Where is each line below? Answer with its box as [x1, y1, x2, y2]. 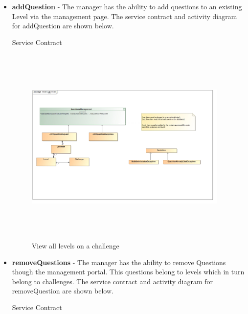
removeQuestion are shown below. [12, 286, 113, 296]
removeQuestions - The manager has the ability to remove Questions [12, 257, 226, 267]
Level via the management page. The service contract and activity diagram [12, 11, 237, 21]
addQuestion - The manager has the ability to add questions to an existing [12, 1, 242, 11]
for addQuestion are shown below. [12, 21, 114, 31]
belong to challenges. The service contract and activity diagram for [12, 276, 213, 286]
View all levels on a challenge [31, 240, 119, 250]
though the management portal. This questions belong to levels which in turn [12, 267, 245, 277]
